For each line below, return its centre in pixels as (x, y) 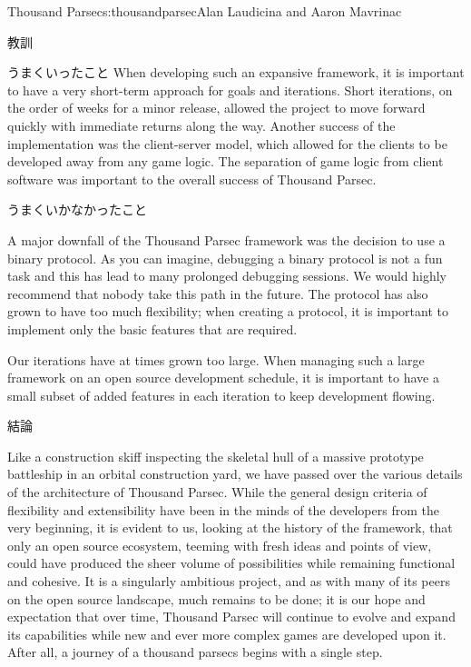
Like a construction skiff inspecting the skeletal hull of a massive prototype (216, 456)
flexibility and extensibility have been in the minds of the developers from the (223, 509)
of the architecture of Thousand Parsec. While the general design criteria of (217, 492)
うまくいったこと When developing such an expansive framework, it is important (236, 72)
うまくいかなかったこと (77, 209)
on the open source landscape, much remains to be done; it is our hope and (216, 598)
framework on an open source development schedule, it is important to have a (223, 378)
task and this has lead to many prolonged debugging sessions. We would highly (227, 276)
